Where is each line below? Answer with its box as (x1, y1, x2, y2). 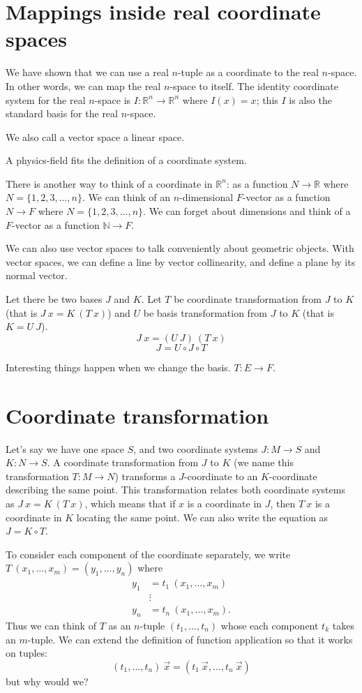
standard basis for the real (6, 106, 118, 121)
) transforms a (114, 468, 176, 483)
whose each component (220, 618, 319, 632)
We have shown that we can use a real (6, 65, 169, 80)
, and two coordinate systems (133, 441, 258, 456)
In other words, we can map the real (6, 78, 161, 93)
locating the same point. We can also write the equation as (76, 509, 329, 524)
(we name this (233, 455, 294, 470)
